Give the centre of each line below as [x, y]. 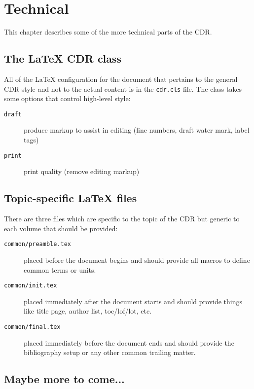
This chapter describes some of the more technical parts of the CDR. [108, 32]
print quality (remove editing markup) [82, 171]
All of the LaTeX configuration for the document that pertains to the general [121, 79]
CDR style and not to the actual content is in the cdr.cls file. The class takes [123, 88]
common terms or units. [60, 269]
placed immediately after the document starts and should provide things [133, 301]
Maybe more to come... [64, 379]
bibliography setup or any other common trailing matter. [110, 352]
